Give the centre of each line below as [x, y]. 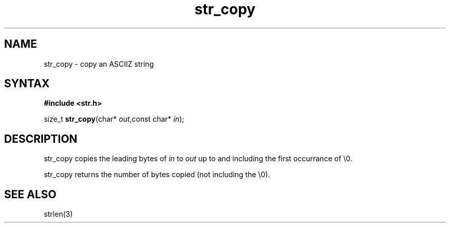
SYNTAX [27, 84]
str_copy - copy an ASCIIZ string [99, 64]
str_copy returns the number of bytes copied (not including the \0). [157, 175]
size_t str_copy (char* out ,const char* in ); [114, 119]
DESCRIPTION [41, 139]
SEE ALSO [30, 194]
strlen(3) [58, 214]
